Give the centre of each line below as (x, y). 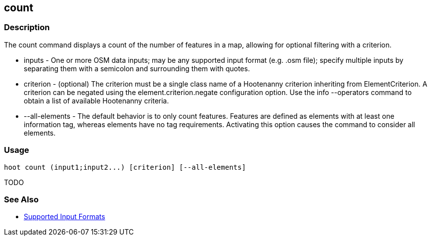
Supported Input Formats (65, 217)
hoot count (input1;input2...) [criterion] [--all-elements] (125, 167)
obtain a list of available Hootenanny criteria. (96, 100)
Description (27, 27)
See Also (21, 199)
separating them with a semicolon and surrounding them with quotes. (137, 68)
